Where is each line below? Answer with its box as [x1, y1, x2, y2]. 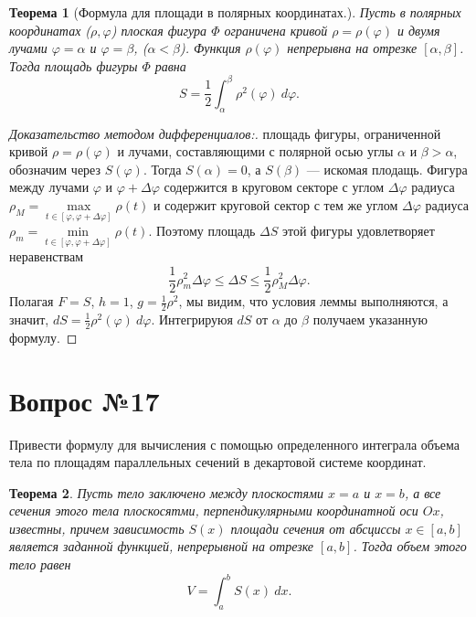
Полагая [9, 292, 54, 311]
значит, [9, 309, 49, 328]
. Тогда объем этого [353, 537, 467, 556]
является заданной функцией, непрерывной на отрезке [9, 537, 314, 556]
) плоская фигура [111, 20, 207, 39]
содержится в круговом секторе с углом [164, 177, 385, 197]
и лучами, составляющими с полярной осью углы [117, 142, 394, 161]
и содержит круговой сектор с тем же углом [153, 196, 398, 215]
